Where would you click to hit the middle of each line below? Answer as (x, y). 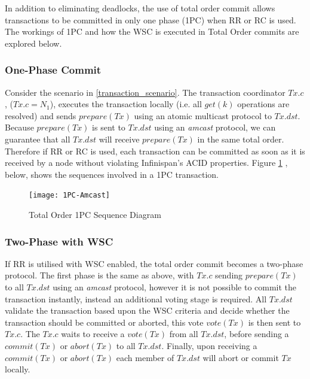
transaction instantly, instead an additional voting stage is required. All (136, 298)
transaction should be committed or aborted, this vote (104, 322)
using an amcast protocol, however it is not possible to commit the (175, 287)
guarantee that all (38, 139)
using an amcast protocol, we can (215, 127)
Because (19, 127)
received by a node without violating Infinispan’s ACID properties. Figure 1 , (146, 163)
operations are (263, 104)
